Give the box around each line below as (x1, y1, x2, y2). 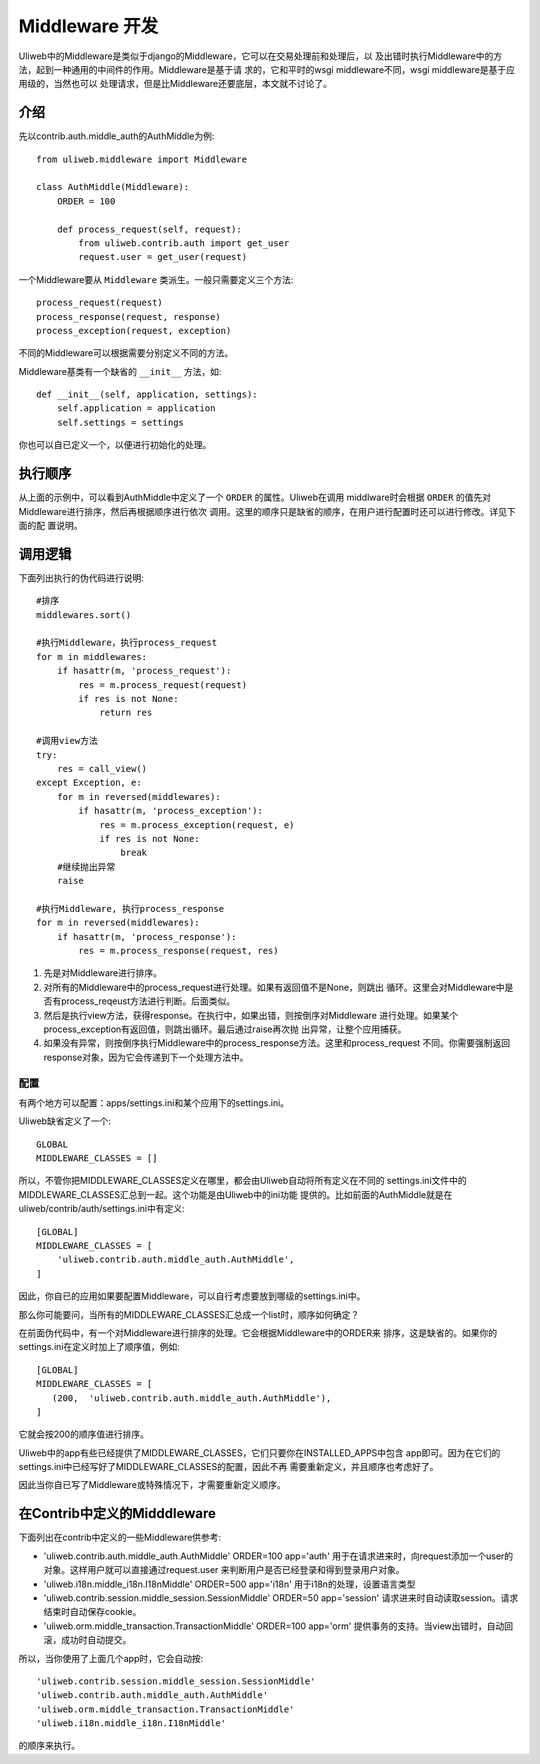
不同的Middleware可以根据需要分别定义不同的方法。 (18, 347, 234, 359)
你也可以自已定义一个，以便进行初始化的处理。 (18, 439, 212, 451)
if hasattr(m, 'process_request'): (56, 665, 232, 677)
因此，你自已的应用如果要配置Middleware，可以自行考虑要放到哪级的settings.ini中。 (18, 1290, 366, 1302)
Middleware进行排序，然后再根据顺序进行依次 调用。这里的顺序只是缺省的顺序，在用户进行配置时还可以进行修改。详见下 (18, 505, 516, 517)
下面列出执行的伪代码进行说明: (18, 571, 145, 584)
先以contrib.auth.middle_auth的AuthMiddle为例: (18, 130, 215, 142)
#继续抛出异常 (56, 861, 116, 872)
